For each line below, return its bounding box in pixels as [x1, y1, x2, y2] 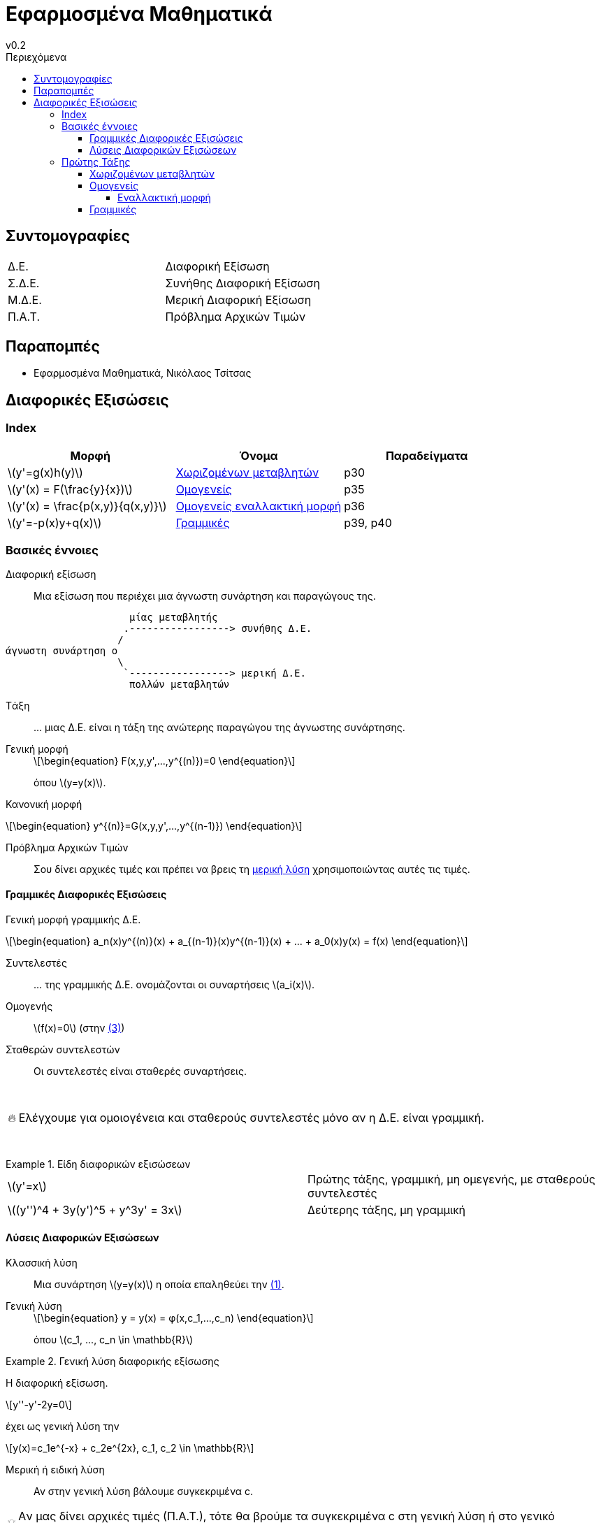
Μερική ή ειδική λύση [6, 1463, 105, 1475]
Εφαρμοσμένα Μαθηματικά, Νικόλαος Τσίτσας [34, 367, 252, 380]
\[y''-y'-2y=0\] [6, 1398, 72, 1410]
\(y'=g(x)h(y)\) [8, 465, 83, 479]
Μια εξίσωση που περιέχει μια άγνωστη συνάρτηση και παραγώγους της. [34, 590, 376, 602]
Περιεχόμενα [6, 50, 67, 63]
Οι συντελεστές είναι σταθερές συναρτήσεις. [34, 1064, 247, 1077]
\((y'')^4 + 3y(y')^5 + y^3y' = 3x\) [8, 1202, 182, 1217]
